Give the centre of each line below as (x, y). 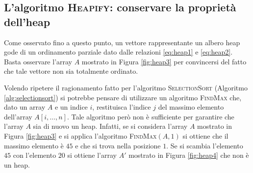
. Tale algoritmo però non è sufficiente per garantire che (151, 116)
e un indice (71, 107)
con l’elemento (35, 155)
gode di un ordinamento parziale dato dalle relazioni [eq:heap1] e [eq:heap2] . (118, 52)
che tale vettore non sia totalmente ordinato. (71, 71)
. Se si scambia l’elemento (205, 145)
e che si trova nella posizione (118, 145)
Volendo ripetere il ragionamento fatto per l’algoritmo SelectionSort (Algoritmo (126, 87)
